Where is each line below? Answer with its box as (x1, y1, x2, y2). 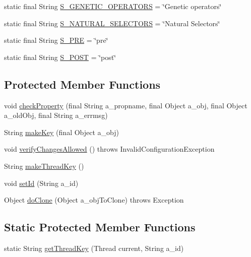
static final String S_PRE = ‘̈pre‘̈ (4, 35, 108, 45)
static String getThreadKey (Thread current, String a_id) (4, 242, 184, 253)
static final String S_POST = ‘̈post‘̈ (4, 51, 116, 62)
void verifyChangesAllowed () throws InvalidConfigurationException (4, 144, 215, 154)
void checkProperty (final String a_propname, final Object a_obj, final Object (4, 100, 247, 110)
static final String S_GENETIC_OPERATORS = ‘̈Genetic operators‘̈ (4, 1, 222, 11)
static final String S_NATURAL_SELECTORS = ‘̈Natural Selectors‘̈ (4, 18, 220, 28)
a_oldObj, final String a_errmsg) (4, 110, 108, 120)
